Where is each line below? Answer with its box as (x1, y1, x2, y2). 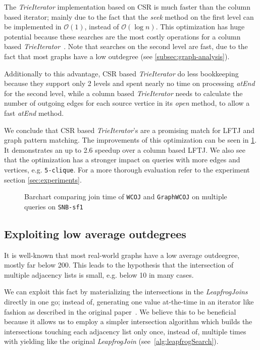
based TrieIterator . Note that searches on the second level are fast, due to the (4, 41, 248, 52)
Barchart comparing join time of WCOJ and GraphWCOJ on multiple (24, 191, 227, 202)
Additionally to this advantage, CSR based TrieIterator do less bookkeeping (4, 68, 239, 78)
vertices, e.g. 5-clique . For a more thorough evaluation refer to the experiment (4, 164, 250, 174)
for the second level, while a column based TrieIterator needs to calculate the (4, 88, 243, 98)
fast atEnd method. (4, 107, 64, 118)
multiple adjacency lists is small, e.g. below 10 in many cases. (4, 269, 194, 280)
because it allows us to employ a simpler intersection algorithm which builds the (4, 316, 252, 327)
